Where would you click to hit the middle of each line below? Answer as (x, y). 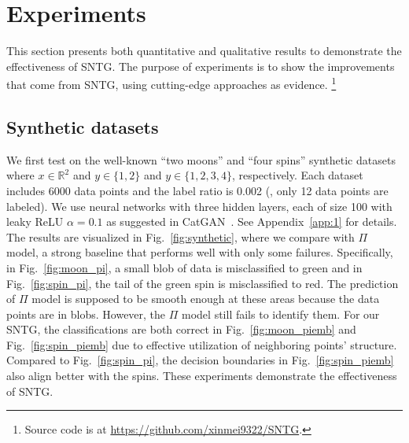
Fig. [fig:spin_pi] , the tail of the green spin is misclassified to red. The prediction (203, 283)
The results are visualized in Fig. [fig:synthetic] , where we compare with (181, 236)
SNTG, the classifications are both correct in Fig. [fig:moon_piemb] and (181, 329)
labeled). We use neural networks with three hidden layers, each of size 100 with (199, 206)
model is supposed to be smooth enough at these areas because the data (206, 299)
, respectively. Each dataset (297, 175)
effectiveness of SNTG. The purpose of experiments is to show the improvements (201, 66)
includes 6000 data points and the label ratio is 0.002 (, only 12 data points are (197, 190)
